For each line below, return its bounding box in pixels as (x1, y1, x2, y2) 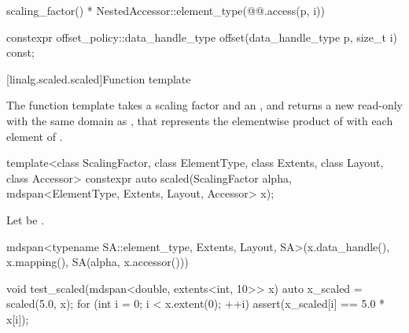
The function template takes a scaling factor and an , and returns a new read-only (6, 97, 403, 113)
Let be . (6, 211, 45, 228)
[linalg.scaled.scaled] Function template (6, 70, 191, 87)
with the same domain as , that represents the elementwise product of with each (6, 112, 393, 128)
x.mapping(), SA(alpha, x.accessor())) (6, 253, 189, 270)
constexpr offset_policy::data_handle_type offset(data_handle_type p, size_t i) (6, 28, 397, 45)
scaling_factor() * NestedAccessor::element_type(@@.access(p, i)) (6, 2, 325, 18)
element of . (6, 128, 63, 144)
